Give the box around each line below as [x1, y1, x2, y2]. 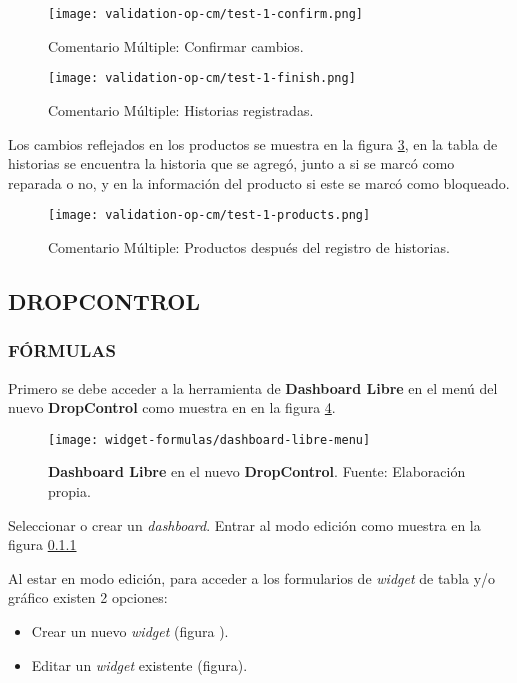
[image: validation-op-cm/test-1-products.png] [48, 208, 371, 223]
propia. [48, 480, 91, 501]
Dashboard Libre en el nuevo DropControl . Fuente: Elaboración [48, 461, 466, 482]
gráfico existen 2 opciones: [8, 587, 168, 608]
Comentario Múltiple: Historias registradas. [48, 99, 314, 120]
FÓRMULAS [8, 338, 116, 363]
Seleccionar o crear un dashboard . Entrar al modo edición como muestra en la [8, 514, 481, 535]
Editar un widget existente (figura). [31, 654, 248, 675]
